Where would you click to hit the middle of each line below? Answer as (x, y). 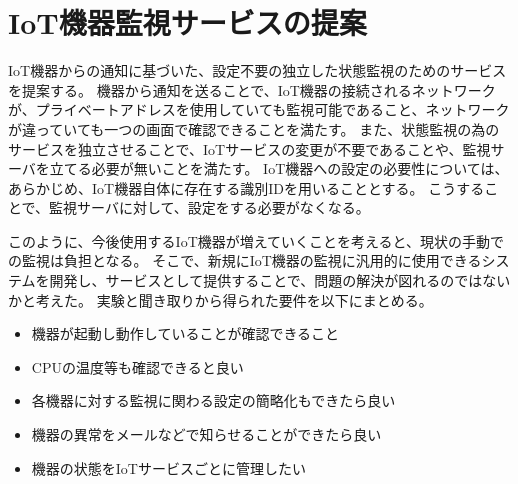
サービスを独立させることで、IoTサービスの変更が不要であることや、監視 (249, 148)
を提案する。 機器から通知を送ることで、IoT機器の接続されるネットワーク (252, 89)
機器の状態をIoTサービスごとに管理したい (168, 467)
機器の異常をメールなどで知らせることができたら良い (206, 434)
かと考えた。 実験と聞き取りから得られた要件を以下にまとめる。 (220, 299)
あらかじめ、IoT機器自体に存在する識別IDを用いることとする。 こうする (246, 187)
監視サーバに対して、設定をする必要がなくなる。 (209, 207)
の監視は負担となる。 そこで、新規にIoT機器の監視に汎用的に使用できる (245, 260)
